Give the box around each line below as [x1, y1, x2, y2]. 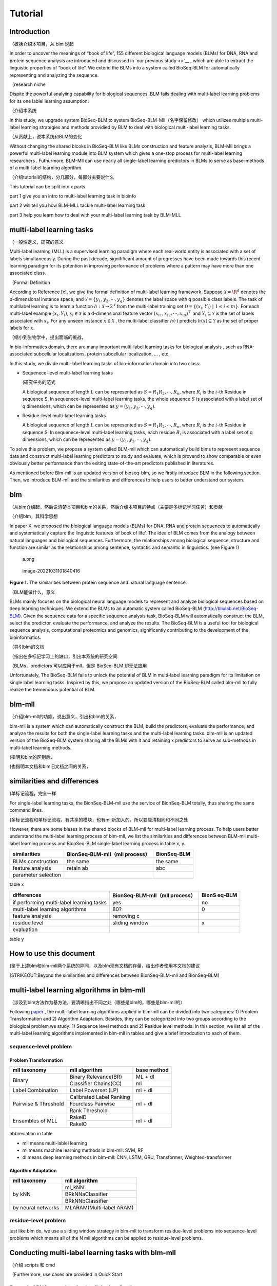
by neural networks [12, 1204, 60, 1211]
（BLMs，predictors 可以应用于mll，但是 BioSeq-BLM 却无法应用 [9, 663, 147, 669]
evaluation [12, 926, 38, 933]
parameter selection [12, 871, 62, 879]
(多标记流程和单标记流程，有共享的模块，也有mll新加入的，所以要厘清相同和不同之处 [9, 816, 188, 823]
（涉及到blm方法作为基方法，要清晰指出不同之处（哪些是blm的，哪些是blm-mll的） [9, 999, 185, 1005]
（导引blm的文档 [9, 644, 45, 650]
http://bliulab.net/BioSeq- [204, 605, 259, 612]
